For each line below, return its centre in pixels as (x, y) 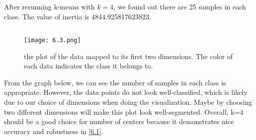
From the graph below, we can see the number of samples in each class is (115, 82)
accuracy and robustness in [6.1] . (54, 131)
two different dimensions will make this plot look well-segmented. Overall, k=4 (124, 111)
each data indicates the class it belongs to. (88, 66)
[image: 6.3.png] (52, 40)
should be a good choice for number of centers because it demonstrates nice (119, 121)
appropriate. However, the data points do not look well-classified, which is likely (126, 92)
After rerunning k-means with (49, 7)
